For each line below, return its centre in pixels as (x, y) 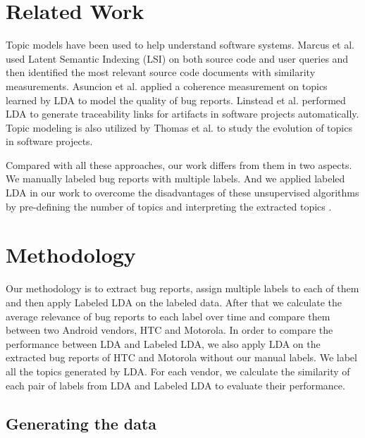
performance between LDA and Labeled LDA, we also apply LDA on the (163, 343)
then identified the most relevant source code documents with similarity (161, 72)
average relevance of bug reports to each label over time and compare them (168, 316)
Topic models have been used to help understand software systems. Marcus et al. (180, 45)
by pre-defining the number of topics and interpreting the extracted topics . (169, 206)
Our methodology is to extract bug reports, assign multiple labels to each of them (182, 288)
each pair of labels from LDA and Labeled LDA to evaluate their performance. (175, 385)
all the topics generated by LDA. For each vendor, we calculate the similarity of (178, 371)
